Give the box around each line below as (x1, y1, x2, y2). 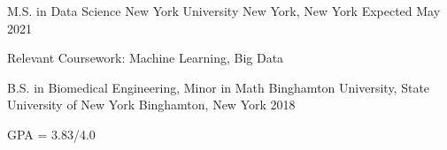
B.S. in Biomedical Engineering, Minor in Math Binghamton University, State (7, 78, 430, 96)
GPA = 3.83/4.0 (7, 124, 96, 143)
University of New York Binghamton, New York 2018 (7, 95, 296, 114)
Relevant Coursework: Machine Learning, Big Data (7, 49, 284, 67)
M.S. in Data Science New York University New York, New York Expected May (7, 2, 441, 19)
